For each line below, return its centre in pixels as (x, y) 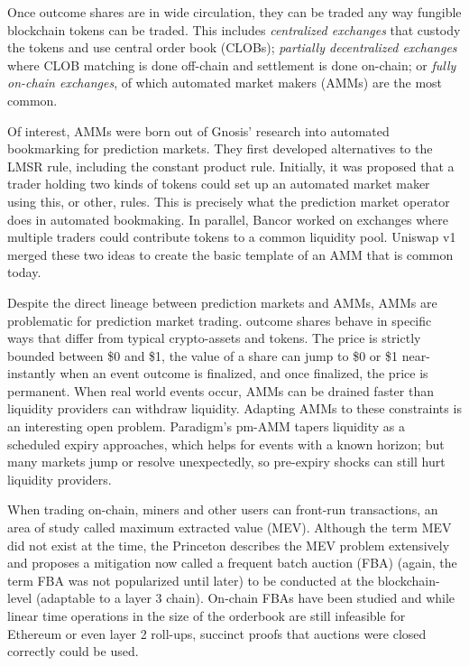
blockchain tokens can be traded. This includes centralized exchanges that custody (234, 29)
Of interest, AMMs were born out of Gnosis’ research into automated (198, 130)
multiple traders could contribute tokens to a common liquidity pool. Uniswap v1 (232, 237)
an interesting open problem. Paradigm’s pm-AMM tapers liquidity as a (206, 426)
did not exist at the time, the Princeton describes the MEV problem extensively (229, 545)
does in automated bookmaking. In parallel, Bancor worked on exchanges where (228, 219)
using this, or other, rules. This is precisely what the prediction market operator (229, 201)
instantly (32, 373)
